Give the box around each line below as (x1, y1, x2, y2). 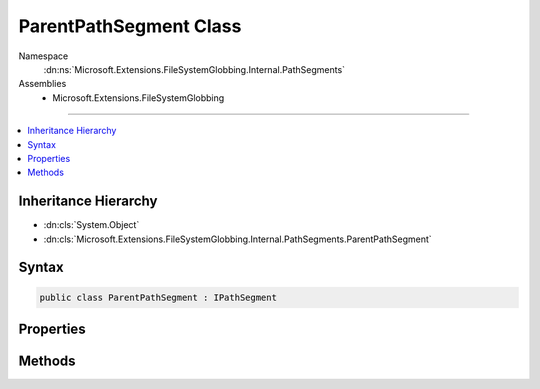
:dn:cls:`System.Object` (43, 219, 140, 231)
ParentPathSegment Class (18, 15, 242, 37)
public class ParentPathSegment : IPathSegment (39, 291, 277, 303)
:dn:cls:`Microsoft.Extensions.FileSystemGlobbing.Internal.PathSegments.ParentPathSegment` (43, 233, 432, 245)
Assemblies (18, 78, 67, 90)
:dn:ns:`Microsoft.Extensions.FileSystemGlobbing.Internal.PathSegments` (43, 63, 345, 75)
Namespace (18, 50, 69, 62)
